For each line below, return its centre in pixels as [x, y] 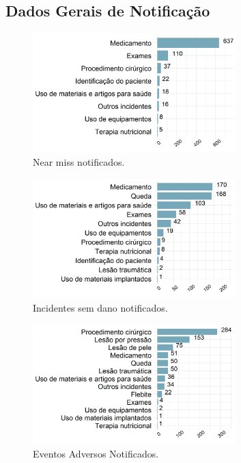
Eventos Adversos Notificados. [96, 453]
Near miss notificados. [79, 162]
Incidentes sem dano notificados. [100, 307]
